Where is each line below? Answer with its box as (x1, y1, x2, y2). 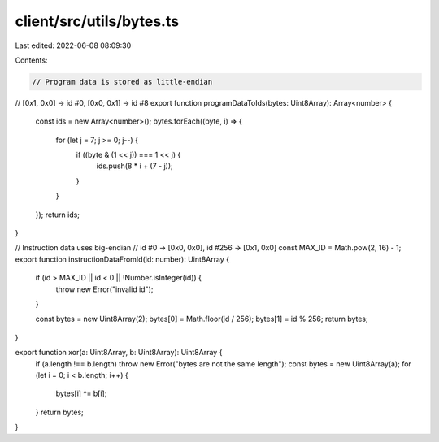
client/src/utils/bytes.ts (15, 12, 179, 30)
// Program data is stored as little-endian (32, 77, 213, 86)
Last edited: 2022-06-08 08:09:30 (15, 41, 132, 50)
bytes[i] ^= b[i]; (55, 388, 107, 398)
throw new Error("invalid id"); (55, 284, 154, 294)
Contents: (15, 55, 48, 65)
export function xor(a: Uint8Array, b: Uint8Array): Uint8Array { (15, 348, 223, 357)
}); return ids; (35, 210, 80, 219)
